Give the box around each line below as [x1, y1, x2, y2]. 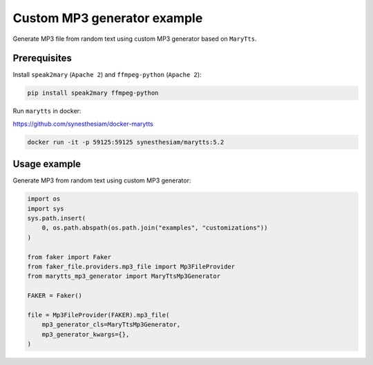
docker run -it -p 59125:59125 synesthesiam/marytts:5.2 [27, 138, 224, 146]
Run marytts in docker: [12, 107, 82, 115]
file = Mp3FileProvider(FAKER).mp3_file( [27, 311, 170, 319]
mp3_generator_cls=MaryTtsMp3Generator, [41, 321, 181, 328]
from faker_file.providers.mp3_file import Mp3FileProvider [27, 263, 236, 271]
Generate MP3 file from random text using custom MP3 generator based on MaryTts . [12, 35, 257, 43]
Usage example [12, 158, 82, 170]
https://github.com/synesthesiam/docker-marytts [12, 120, 153, 128]
